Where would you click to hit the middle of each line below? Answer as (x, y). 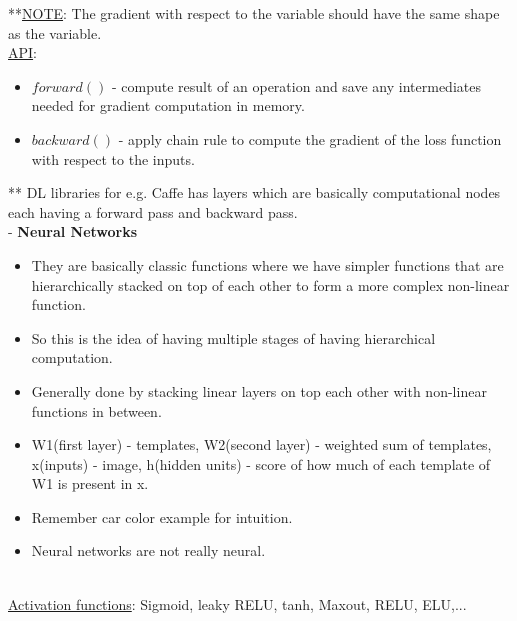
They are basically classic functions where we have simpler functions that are (267, 264)
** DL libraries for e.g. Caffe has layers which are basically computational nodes (254, 192)
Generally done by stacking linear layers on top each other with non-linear (259, 390)
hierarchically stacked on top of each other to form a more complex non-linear (270, 284)
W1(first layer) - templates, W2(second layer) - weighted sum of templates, (261, 444)
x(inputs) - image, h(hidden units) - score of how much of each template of (261, 463)
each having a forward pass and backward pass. (153, 211)
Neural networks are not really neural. (148, 550)
